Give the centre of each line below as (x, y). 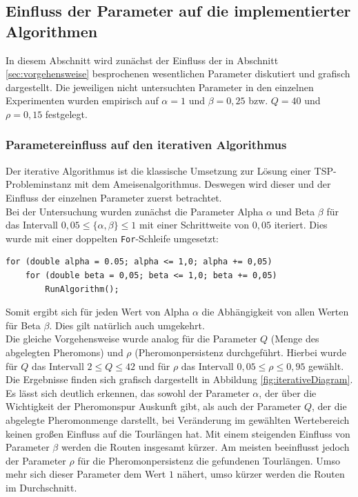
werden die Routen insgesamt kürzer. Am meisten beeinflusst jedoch (205, 447)
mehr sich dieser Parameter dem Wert (86, 474)
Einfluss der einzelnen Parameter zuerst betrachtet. (114, 197)
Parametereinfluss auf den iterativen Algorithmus (146, 145)
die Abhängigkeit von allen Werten (275, 312)
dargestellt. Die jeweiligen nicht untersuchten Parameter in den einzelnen (160, 87)
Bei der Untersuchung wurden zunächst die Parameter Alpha (135, 211)
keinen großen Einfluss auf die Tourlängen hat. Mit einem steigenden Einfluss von (178, 433)
